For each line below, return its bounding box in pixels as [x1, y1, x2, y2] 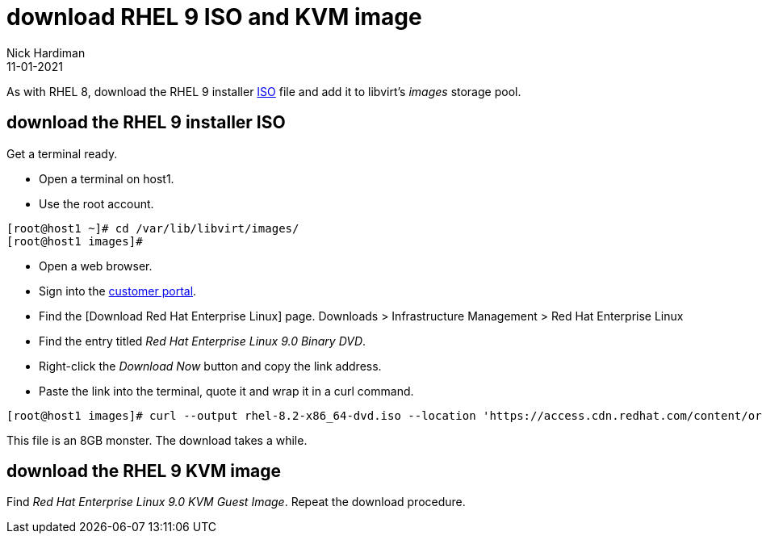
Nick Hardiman [6, 45, 86, 60]
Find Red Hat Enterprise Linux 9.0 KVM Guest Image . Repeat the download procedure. [6, 495, 466, 509]
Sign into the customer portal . [39, 283, 197, 298]
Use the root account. [39, 196, 154, 211]
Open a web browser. [39, 258, 153, 273]
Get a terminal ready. [6, 146, 118, 161]
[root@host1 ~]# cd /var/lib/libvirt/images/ [6, 221, 299, 235]
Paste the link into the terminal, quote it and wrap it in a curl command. [39, 383, 414, 398]
